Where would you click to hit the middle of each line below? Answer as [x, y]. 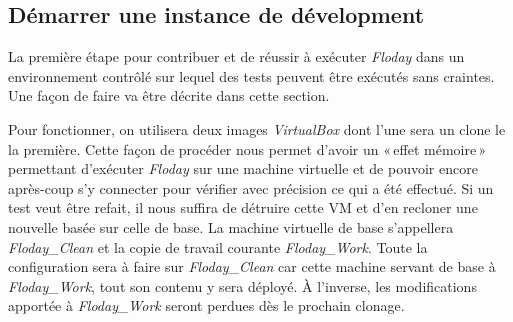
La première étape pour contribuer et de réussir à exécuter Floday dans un [236, 56]
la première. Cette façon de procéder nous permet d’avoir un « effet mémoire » [247, 148]
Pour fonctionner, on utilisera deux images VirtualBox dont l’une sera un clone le [257, 128]
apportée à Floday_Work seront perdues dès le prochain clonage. [206, 305]
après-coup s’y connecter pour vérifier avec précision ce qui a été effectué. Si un [251, 187]
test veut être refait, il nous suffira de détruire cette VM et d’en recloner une [243, 207]
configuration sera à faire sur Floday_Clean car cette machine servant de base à [252, 266]
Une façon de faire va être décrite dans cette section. [169, 95]
